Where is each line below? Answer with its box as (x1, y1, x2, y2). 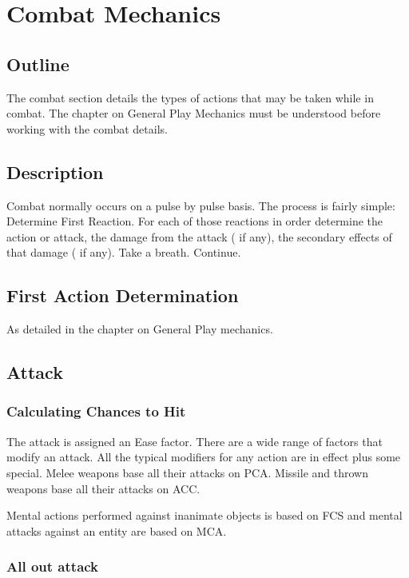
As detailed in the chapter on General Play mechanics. (6, 321, 273, 337)
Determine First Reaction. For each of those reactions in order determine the (6, 213, 383, 229)
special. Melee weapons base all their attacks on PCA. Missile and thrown (6, 464, 368, 480)
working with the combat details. (6, 120, 168, 137)
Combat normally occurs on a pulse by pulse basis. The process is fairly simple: (6, 197, 395, 213)
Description (6, 159, 104, 184)
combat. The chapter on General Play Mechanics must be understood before (6, 105, 381, 122)
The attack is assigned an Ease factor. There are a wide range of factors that (6, 433, 383, 449)
